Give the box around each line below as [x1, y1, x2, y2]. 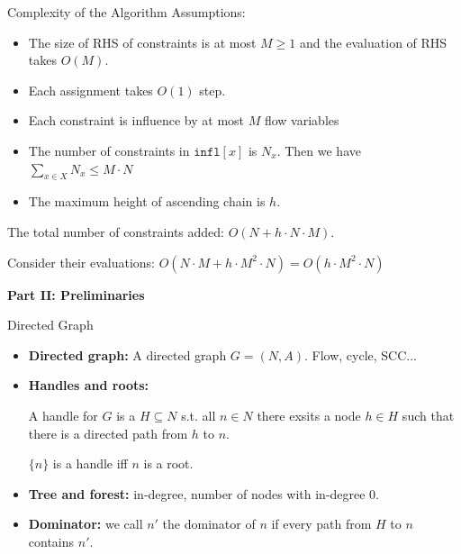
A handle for [28, 405, 98, 424]
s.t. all [181, 405, 216, 424]
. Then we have [276, 141, 361, 159]
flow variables [264, 111, 339, 130]
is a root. [143, 454, 194, 473]
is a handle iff [52, 454, 128, 473]
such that [402, 405, 455, 424]
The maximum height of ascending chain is [28, 192, 266, 211]
